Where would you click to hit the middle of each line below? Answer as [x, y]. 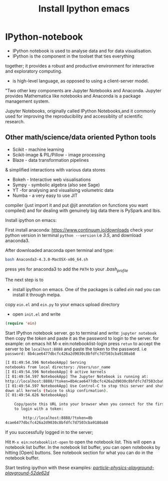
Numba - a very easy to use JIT [45, 195]
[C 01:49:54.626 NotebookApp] [37, 395]
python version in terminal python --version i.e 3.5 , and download [73, 235]
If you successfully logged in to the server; [49, 432]
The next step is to [24, 280]
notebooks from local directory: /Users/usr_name [58, 367]
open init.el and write [36, 314]
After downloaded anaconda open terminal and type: [59, 250]
